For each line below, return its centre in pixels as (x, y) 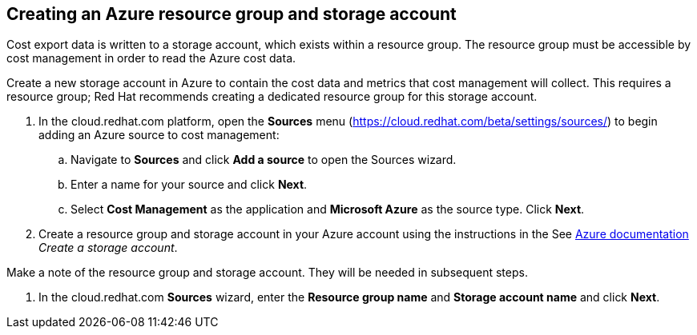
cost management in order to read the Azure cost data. (151, 58)
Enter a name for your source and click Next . (189, 185)
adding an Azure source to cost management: (159, 135)
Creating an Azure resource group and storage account (232, 14)
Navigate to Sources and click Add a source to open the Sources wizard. (264, 160)
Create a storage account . (108, 248)
